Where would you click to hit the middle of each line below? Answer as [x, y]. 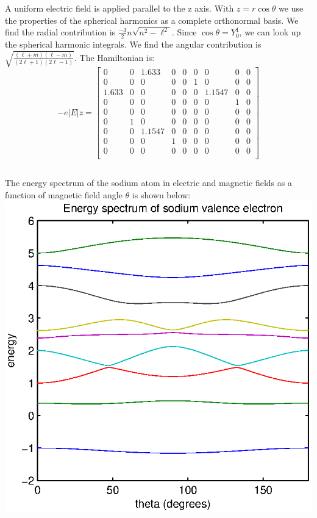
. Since [184, 32]
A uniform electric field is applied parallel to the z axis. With [119, 8]
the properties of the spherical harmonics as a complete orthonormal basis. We [152, 20]
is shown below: [161, 194]
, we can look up [270, 32]
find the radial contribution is [60, 32]
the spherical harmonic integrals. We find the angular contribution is [133, 44]
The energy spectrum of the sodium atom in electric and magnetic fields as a [148, 183]
